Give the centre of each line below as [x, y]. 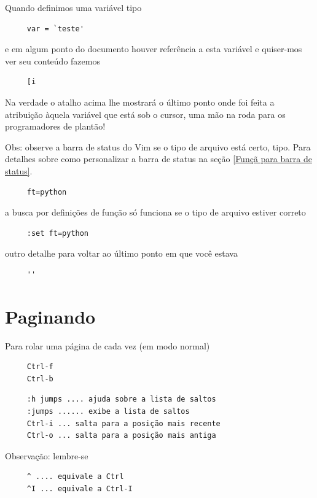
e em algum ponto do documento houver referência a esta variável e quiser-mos [154, 49]
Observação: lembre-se [47, 455]
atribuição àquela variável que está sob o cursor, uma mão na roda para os [145, 114]
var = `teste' [55, 29]
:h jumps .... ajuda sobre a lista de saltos [121, 399]
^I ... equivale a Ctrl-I [80, 488]
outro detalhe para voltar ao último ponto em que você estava [121, 253]
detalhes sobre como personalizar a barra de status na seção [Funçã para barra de [158, 159]
